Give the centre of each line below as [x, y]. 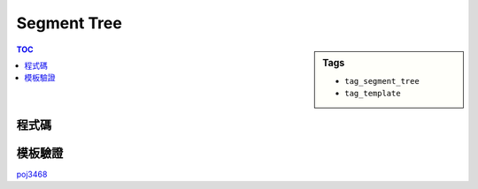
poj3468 [32, 174]
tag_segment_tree [382, 81]
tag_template [373, 94]
